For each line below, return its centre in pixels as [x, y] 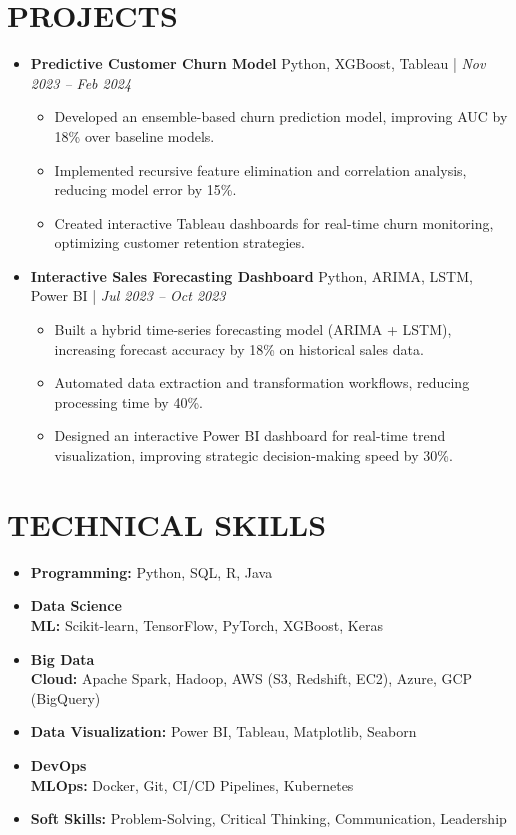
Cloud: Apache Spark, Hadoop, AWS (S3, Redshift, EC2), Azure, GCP [251, 678]
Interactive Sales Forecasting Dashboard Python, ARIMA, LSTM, [251, 275]
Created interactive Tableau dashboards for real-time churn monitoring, [274, 222]
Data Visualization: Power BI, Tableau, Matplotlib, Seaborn [223, 731]
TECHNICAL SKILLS [167, 523]
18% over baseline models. [134, 135]
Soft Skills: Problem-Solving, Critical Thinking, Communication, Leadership [268, 818]
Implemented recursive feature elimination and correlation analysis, [260, 169]
